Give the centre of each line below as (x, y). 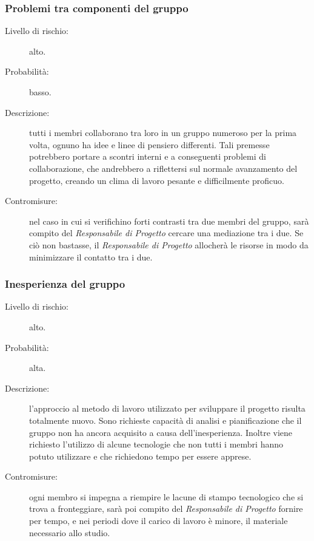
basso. (40, 92)
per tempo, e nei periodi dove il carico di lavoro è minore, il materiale (159, 521)
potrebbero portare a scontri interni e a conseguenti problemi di (148, 156)
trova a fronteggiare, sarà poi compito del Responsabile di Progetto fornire (166, 509)
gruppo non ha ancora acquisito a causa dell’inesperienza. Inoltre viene (161, 432)
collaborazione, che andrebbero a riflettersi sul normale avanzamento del (163, 168)
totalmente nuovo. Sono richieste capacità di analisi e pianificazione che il (165, 420)
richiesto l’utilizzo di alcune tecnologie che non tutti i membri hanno (156, 444)
